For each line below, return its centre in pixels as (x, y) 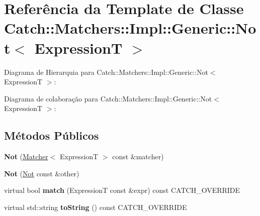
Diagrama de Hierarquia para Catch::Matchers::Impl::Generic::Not (106, 72)
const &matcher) (138, 156)
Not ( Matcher (26, 156)
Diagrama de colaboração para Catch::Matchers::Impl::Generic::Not (108, 98)
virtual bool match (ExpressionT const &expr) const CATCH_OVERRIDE (122, 190)
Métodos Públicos (52, 135)
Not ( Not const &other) (42, 173)
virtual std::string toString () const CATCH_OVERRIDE (96, 207)
